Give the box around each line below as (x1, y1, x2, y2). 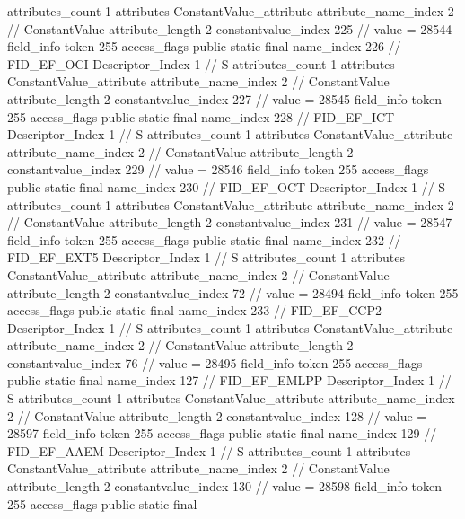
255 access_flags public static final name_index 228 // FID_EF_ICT (7, 107, 395, 126)
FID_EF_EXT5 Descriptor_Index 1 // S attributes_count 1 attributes (7, 248, 405, 267)
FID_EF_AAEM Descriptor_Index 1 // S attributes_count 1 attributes (7, 441, 411, 460)
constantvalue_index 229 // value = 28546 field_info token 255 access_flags (7, 160, 429, 179)
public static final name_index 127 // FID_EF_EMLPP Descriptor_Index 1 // (7, 371, 452, 390)
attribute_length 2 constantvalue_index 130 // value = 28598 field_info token (7, 477, 442, 496)
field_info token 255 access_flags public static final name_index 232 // (7, 230, 401, 249)
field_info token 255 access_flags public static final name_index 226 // (7, 37, 401, 56)
